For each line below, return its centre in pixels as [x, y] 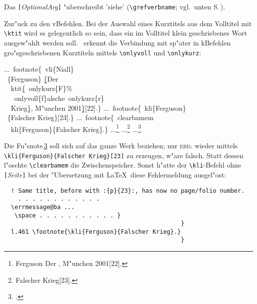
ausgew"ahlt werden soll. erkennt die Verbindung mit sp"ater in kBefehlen [117, 42]
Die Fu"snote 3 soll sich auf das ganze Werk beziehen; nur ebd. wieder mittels [121, 145]
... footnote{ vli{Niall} [39, 69]
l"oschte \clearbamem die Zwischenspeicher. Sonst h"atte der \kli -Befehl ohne [123, 165]
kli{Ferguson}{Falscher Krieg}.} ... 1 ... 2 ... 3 [76, 128]
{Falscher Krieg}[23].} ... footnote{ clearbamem [80, 117]
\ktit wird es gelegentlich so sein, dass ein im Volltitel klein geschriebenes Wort [126, 33]
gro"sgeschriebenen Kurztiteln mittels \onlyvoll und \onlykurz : [103, 52]
